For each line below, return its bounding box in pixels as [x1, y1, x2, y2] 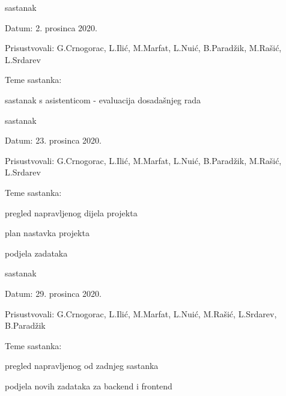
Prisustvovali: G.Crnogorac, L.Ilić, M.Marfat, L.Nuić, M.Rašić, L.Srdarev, [5, 307, 277, 320]
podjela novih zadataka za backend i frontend [5, 379, 172, 392]
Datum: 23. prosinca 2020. [5, 134, 102, 147]
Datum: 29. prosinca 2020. [5, 287, 102, 299]
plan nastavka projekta [5, 227, 90, 239]
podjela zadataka [5, 246, 68, 259]
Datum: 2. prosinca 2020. [5, 21, 97, 34]
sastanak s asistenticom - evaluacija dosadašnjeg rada [5, 93, 201, 106]
